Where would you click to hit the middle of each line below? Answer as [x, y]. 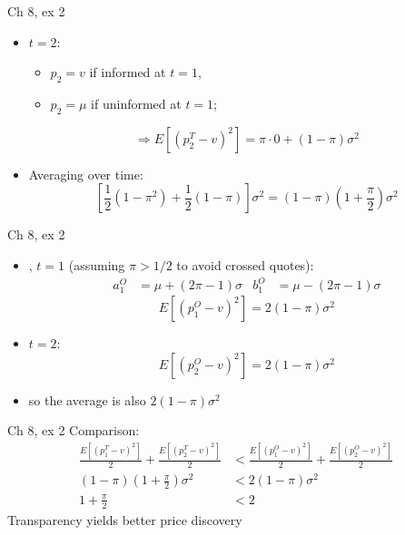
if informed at [128, 72]
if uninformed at [136, 103]
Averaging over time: [86, 174]
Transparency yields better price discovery [125, 519]
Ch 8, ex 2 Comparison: [74, 430]
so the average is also [87, 399]
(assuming [97, 264]
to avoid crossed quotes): [245, 264]
